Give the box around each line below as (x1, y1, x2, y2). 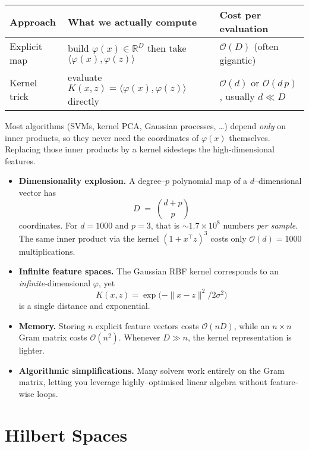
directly (68, 94, 100, 108)
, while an (234, 319, 270, 332)
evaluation (219, 21, 269, 35)
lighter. (18, 344, 45, 357)
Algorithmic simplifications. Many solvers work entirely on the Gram (18, 364, 285, 376)
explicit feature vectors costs (95, 319, 199, 332)
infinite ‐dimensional (18, 276, 91, 289)
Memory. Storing (18, 319, 86, 332)
